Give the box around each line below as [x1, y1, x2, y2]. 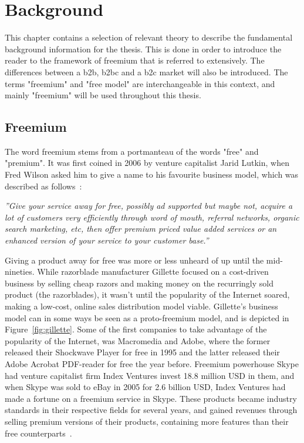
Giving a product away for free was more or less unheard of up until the [5, 254, 264, 266]
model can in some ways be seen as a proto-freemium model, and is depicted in [5, 311, 289, 324]
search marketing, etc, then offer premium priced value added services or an [5, 222, 277, 235]
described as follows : [5, 179, 82, 192]
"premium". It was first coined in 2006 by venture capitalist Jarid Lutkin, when [5, 156, 289, 169]
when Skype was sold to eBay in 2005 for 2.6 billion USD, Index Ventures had [5, 381, 286, 393]
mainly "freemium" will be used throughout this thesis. [5, 89, 201, 101]
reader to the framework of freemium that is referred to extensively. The [5, 54, 265, 66]
